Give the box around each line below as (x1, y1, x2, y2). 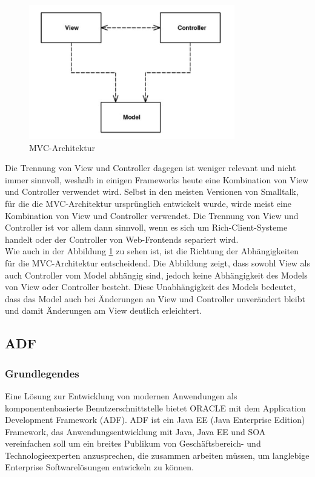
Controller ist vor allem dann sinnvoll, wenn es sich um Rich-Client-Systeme (5, 221, 288, 234)
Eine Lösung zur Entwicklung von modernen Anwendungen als (5, 389, 237, 402)
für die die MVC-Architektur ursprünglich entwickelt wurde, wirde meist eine (5, 197, 291, 209)
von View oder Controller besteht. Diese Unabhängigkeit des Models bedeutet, (5, 280, 296, 293)
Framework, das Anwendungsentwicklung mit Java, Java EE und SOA (5, 425, 266, 438)
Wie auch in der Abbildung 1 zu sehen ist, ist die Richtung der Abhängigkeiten (5, 245, 299, 257)
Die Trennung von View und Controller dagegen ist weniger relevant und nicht (5, 161, 296, 174)
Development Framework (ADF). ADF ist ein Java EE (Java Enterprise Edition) (5, 413, 305, 426)
